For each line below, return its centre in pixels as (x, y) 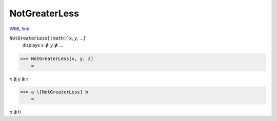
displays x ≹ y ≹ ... (43, 45)
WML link (19, 29)
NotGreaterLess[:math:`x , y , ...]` (48, 38)
